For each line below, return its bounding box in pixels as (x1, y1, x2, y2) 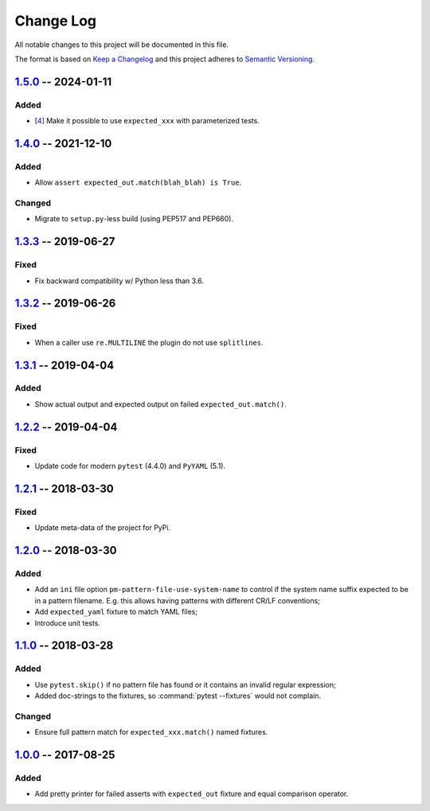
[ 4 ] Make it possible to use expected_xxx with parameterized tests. (34, 116, 260, 126)
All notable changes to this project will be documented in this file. (14, 40, 229, 49)
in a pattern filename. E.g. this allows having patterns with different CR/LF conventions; (34, 595, 320, 605)
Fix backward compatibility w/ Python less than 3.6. (34, 275, 205, 286)
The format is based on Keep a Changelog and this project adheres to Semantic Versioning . (14, 54, 315, 64)
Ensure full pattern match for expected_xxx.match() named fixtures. (34, 727, 268, 737)
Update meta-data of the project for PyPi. (34, 523, 171, 532)
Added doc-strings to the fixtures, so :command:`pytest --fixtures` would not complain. (34, 691, 322, 700)
